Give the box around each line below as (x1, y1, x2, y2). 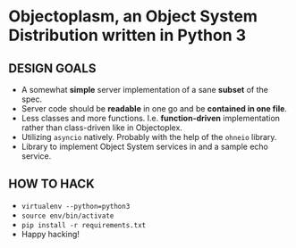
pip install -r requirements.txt (21, 220, 147, 229)
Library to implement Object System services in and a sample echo (21, 141, 269, 152)
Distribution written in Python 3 (8, 25, 247, 45)
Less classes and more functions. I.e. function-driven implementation (21, 113, 281, 123)
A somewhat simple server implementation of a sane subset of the (21, 85, 269, 95)
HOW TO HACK (8, 177, 95, 192)
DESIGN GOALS (8, 61, 97, 76)
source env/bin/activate (21, 211, 114, 220)
